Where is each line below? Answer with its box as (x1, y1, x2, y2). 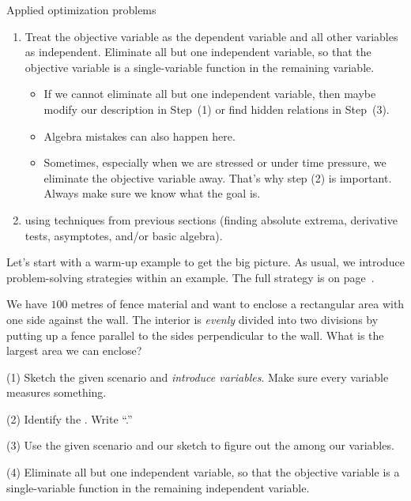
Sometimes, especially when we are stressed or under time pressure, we (43, 154, 386, 171)
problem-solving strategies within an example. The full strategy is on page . (6, 269, 375, 285)
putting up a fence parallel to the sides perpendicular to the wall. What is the (6, 326, 384, 343)
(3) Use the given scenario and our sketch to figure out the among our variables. (6, 437, 394, 454)
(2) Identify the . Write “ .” (6, 410, 133, 427)
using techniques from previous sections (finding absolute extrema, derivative (25, 211, 398, 228)
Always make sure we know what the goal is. (43, 185, 261, 202)
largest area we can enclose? (6, 342, 142, 359)
